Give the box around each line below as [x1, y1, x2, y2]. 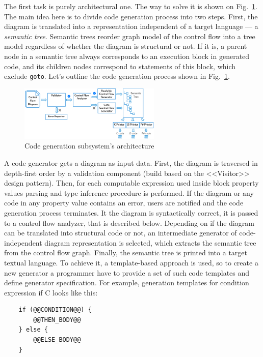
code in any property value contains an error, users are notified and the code [4, 197, 244, 208]
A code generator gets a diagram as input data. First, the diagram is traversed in [4, 157, 258, 168]
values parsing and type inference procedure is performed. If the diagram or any [4, 187, 254, 198]
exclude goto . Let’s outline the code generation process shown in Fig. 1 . [4, 71, 230, 81]
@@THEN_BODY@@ [33, 316, 81, 323]
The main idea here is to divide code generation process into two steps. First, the [4, 11, 258, 21]
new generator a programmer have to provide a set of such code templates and [4, 267, 250, 278]
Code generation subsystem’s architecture [24, 140, 154, 151]
